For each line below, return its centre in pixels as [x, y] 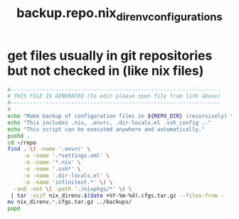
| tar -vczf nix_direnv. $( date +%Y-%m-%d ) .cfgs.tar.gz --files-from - [117, 196]
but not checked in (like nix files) [106, 71]
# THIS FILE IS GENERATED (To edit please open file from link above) [114, 96]
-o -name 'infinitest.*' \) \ [68, 182]
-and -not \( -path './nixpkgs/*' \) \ [73, 189]
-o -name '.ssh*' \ [52, 169]
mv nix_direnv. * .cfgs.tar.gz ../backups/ [70, 202]
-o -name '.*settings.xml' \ [67, 156]
